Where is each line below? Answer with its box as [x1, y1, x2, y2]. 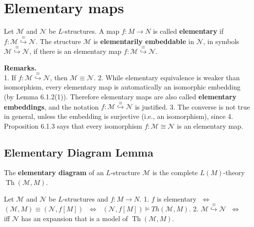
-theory [223, 167, 245, 178]
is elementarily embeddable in [93, 36, 194, 46]
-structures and [63, 193, 108, 204]
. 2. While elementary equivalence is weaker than [93, 72, 240, 82]
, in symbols [203, 36, 239, 46]
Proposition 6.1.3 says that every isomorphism [4, 120, 143, 131]
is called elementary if [153, 26, 224, 36]
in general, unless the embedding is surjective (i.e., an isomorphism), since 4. [4, 111, 233, 121]
